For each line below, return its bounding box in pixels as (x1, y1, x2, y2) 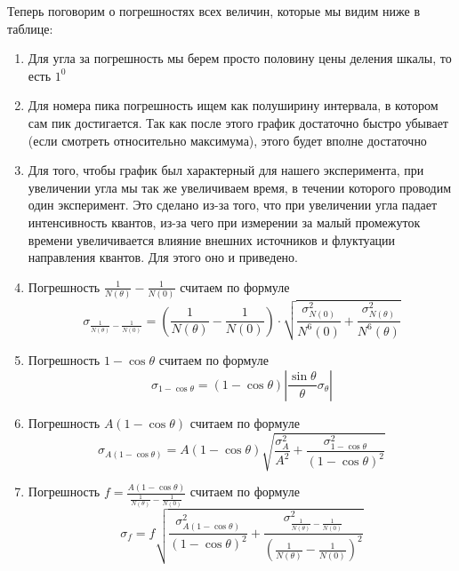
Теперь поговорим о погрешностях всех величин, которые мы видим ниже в (7, 2, 421, 20)
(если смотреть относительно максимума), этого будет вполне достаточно (28, 131, 427, 149)
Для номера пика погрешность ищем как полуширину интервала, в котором (28, 96, 439, 115)
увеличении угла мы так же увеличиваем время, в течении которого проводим (28, 178, 451, 196)
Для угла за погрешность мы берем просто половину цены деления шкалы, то (28, 49, 452, 67)
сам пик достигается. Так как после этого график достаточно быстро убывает (28, 113, 448, 131)
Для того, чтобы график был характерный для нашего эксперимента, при (28, 161, 424, 179)
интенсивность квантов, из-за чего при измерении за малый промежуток (28, 212, 421, 231)
